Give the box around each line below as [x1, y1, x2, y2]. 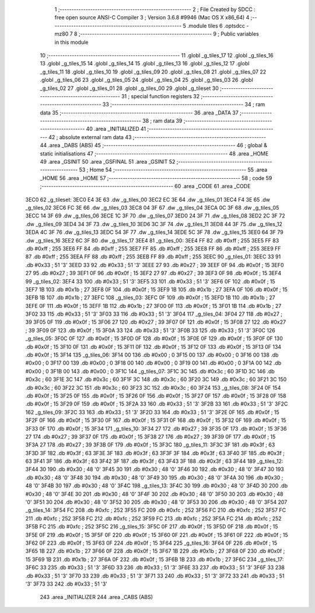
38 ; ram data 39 [142, 117, 183, 124]
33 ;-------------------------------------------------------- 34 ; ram [102, 101, 265, 108]
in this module [54, 39, 89, 46]
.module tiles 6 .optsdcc [187, 22, 245, 29]
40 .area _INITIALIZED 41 [86, 126, 146, 133]
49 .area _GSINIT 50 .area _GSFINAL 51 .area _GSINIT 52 [40, 158, 176, 165]
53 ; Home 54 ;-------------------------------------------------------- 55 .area [79, 167, 268, 174]
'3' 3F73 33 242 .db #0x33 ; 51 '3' [25, 580, 108, 587]
